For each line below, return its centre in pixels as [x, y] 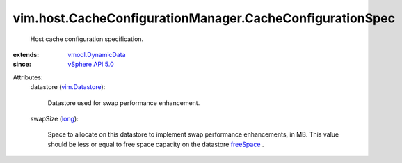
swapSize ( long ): [55, 118]
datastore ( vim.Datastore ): [68, 87]
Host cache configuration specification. [87, 39]
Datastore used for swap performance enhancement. [124, 103]
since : [22, 64]
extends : [26, 54]
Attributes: [28, 77]
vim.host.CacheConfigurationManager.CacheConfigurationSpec [204, 18]
